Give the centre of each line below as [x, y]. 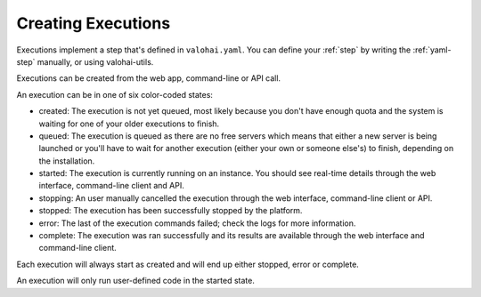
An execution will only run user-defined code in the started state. [136, 281]
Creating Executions [94, 23]
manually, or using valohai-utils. [95, 61]
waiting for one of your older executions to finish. [129, 124]
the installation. [67, 161]
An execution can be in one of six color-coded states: [115, 94]
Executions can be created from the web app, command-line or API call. [148, 78]
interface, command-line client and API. [111, 186]
